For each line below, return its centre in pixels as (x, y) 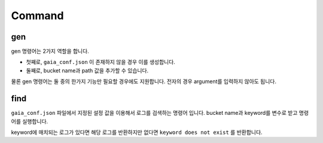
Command (37, 16)
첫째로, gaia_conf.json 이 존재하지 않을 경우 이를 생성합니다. (101, 62)
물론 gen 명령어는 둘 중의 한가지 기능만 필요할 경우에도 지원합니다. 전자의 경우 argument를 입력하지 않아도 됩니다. (144, 81)
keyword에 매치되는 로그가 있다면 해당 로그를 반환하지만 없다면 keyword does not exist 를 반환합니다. (137, 132)
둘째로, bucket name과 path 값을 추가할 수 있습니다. (87, 70)
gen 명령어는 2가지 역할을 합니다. (50, 51)
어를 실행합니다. (30, 121)
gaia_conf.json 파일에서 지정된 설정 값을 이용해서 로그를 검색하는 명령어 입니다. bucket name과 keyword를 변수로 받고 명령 (160, 113)
